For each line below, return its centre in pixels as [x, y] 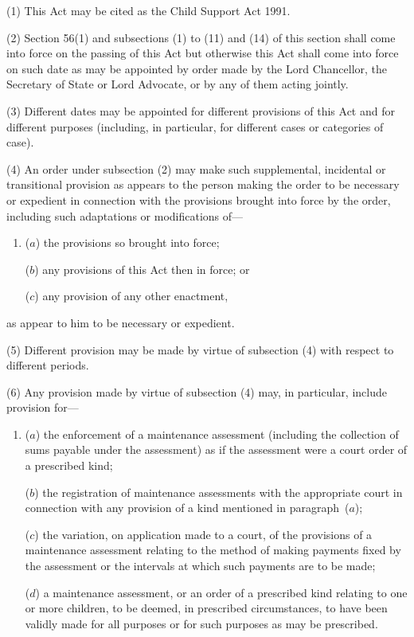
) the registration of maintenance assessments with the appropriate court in [219, 492]
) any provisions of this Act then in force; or [142, 269]
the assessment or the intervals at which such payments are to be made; [200, 566]
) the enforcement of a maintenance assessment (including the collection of [217, 434]
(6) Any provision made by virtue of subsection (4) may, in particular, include [197, 391]
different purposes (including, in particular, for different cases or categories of [195, 126]
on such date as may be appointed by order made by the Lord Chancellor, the [197, 68]
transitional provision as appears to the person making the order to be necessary [203, 184]
